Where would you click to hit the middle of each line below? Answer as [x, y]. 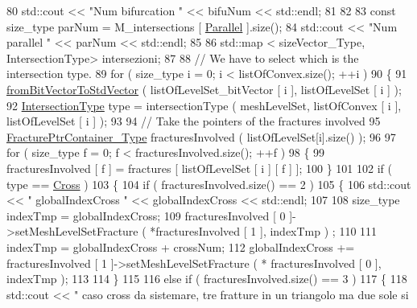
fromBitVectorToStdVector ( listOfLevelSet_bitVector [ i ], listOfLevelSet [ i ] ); [204, 89]
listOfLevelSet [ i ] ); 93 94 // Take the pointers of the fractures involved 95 [194, 121]
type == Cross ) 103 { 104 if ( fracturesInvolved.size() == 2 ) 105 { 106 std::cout [209, 184]
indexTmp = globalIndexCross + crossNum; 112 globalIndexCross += [181, 246]
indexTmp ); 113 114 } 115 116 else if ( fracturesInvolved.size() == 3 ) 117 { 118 [207, 279]
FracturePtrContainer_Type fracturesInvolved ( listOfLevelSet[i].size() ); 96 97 [201, 136]
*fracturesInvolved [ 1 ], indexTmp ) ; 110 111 [264, 231]
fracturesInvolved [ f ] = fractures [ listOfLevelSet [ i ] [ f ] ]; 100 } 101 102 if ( [199, 168]
